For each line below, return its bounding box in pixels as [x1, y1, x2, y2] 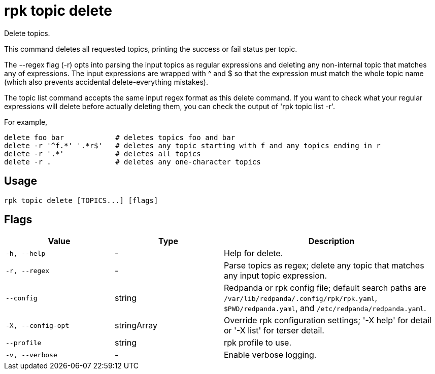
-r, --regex [6, 266, 50, 275]
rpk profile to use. [224, 337, 292, 348]
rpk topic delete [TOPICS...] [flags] [4, 196, 158, 205]
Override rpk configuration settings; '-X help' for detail [224, 315, 431, 326]
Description [308, 236, 355, 247]
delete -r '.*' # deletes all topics [4, 149, 201, 158]
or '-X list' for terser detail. [224, 325, 324, 336]
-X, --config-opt [6, 321, 70, 329]
